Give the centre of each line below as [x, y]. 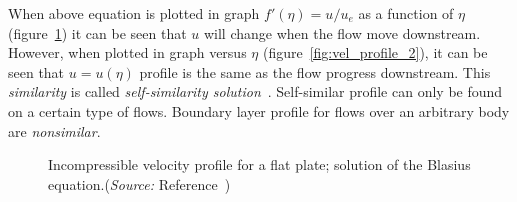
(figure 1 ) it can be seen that [97, 32]
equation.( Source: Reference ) [139, 183]
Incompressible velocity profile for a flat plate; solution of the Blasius [259, 164]
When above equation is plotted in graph [134, 13]
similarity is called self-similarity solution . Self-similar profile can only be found [255, 91]
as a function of [406, 13]
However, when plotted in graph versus [127, 52]
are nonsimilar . [54, 130]
